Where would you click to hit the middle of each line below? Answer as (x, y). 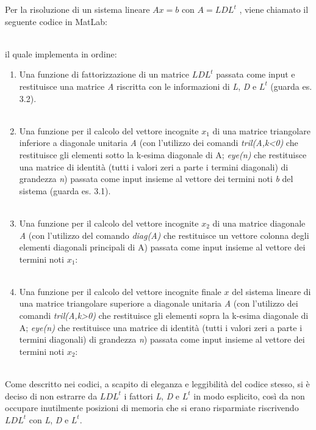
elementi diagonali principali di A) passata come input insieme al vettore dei (162, 247)
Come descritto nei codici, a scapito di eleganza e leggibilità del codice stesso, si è (157, 384)
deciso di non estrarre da (51, 395)
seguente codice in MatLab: (56, 21)
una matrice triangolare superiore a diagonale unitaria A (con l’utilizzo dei (159, 303)
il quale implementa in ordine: (61, 53)
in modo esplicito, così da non (249, 395)
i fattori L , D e (152, 395)
